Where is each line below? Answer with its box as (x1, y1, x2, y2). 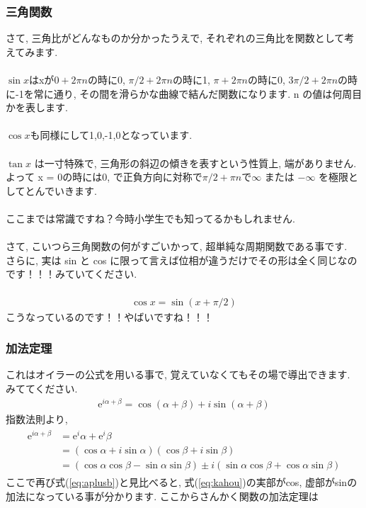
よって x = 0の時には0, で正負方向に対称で (6, 169, 202, 184)
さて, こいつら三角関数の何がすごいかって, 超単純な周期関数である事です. (6, 239, 348, 254)
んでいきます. (35, 183, 97, 198)
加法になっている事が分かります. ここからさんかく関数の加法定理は (6, 489, 319, 504)
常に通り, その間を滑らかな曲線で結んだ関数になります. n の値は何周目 (33, 86, 362, 101)
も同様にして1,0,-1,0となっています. (30, 128, 193, 142)
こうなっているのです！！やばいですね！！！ (6, 309, 213, 324)
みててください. (6, 380, 78, 395)
